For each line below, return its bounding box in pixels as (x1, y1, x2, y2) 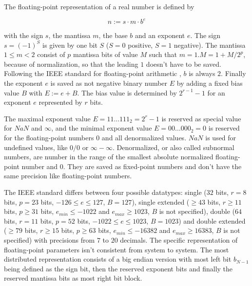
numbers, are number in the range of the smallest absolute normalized (4, 152, 213, 162)
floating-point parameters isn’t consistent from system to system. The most (4, 244, 229, 254)
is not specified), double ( (159, 206, 235, 216)
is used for (205, 133, 236, 143)
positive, (128, 39, 153, 50)
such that (149, 49, 177, 59)
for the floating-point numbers (4, 133, 94, 143)
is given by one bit (42, 39, 97, 50)
